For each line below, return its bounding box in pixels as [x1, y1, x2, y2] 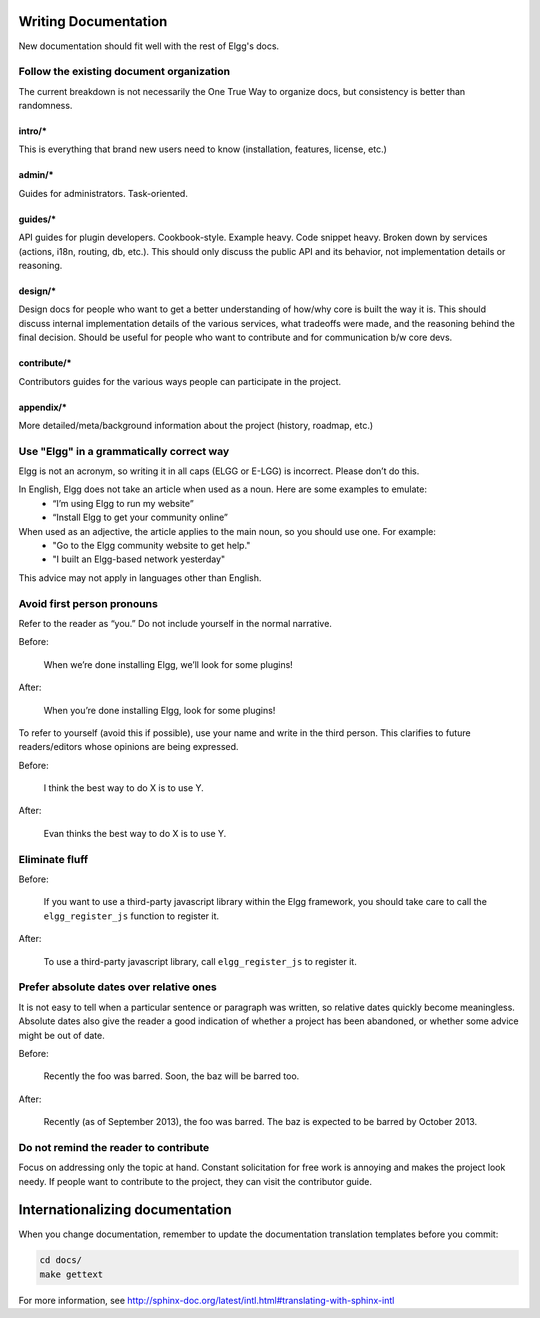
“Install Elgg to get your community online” [52, 511, 229, 524]
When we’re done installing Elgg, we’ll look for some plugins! [43, 658, 294, 670]
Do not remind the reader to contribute [18, 1140, 210, 1154]
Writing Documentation [18, 13, 168, 30]
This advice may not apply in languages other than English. [18, 571, 262, 584]
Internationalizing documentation [18, 1201, 232, 1219]
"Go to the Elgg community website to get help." [52, 540, 251, 552]
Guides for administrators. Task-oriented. [18, 187, 189, 199]
